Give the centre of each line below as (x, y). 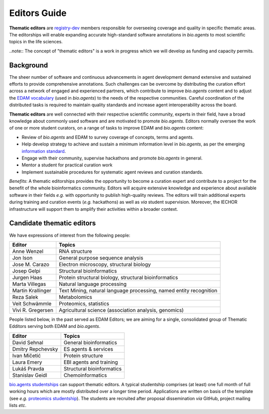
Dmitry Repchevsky (35, 349)
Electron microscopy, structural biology (105, 264)
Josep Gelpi (26, 271)
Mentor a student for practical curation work (67, 165)
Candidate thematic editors (53, 223)
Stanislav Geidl (30, 375)
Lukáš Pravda (28, 369)
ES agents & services (88, 349)
